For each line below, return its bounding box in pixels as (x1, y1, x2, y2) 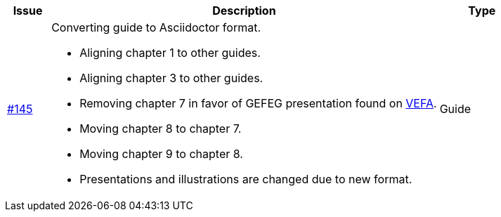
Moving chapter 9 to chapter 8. (79, 147, 243, 161)
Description (212, 4, 276, 18)
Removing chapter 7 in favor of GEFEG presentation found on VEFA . (79, 96, 437, 110)
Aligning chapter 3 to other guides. (79, 71, 263, 85)
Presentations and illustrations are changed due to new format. (79, 172, 412, 186)
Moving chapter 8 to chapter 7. (79, 121, 242, 136)
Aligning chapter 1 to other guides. (79, 46, 261, 60)
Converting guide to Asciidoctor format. (51, 20, 261, 34)
